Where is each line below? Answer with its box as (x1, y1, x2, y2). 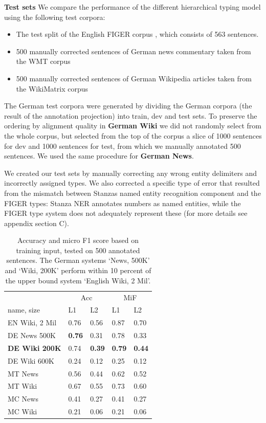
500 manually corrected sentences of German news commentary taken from (16, 46, 251, 56)
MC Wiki (8, 406, 37, 417)
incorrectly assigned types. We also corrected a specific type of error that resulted (4, 177, 260, 188)
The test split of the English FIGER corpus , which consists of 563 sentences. (16, 29, 259, 39)
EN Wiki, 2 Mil (8, 317, 57, 328)
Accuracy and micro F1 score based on (17, 235, 139, 246)
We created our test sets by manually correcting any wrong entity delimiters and (4, 167, 257, 178)
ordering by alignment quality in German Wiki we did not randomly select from (4, 120, 261, 131)
